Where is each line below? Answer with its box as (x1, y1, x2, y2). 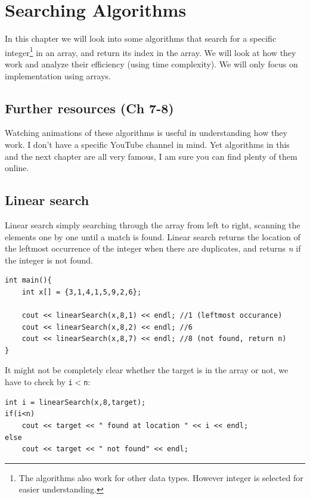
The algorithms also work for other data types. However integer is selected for (18, 471, 303, 483)
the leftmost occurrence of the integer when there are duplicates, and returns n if (5, 242, 301, 255)
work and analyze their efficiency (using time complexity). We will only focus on (5, 57, 298, 70)
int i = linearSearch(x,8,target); (5, 398, 146, 407)
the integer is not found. (5, 253, 93, 266)
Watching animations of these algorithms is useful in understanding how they (5, 126, 287, 139)
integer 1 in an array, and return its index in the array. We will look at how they (5, 44, 296, 58)
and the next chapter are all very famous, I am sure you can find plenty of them (5, 150, 297, 162)
